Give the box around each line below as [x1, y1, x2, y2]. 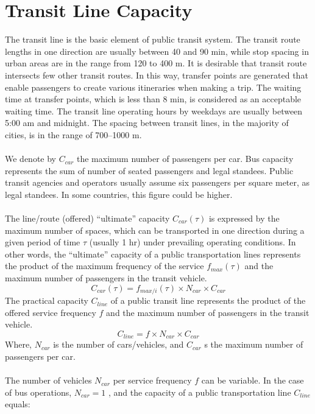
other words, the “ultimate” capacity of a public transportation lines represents [5, 247, 301, 260]
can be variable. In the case [201, 374, 304, 387]
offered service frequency [5, 306, 96, 318]
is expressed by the [208, 212, 280, 225]
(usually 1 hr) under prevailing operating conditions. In [89, 236, 296, 248]
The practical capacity [5, 294, 88, 307]
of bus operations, [5, 385, 72, 398]
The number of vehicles [5, 374, 92, 387]
